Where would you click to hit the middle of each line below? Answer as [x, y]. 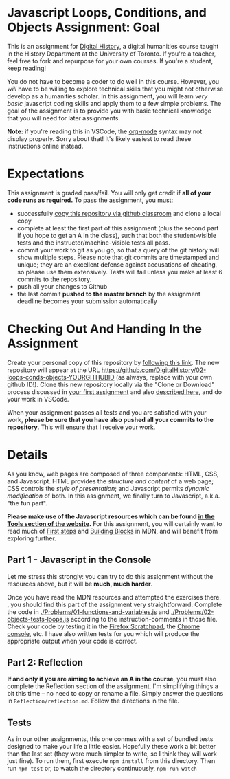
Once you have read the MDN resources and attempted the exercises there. [114, 597]
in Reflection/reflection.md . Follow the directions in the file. [93, 701]
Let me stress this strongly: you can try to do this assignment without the [110, 576]
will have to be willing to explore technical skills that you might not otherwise [115, 89]
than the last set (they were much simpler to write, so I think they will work [112, 754]
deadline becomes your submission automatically [87, 301]
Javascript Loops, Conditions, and [107, 13]
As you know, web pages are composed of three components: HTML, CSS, [113, 474]
